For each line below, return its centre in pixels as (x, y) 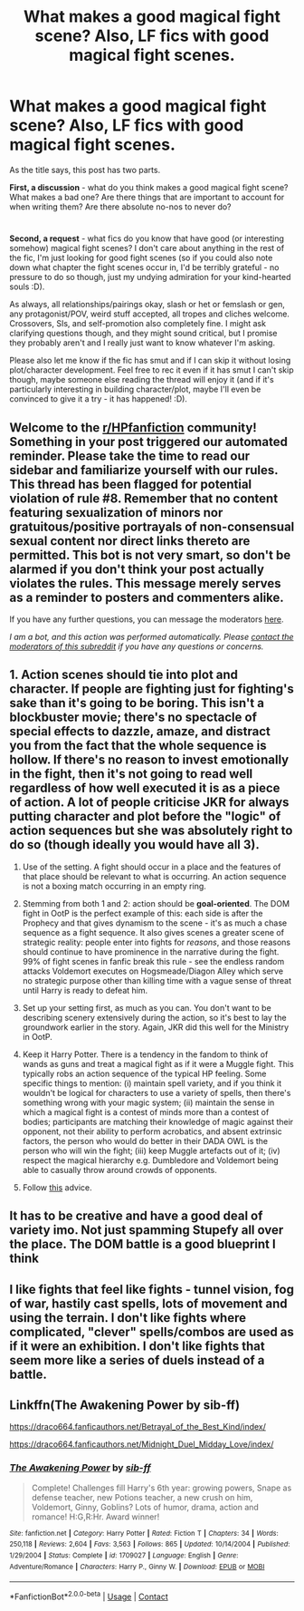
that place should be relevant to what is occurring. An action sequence (154, 876)
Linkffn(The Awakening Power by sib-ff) (125, 1405)
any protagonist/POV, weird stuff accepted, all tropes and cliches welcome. (149, 314)
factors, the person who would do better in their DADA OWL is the (145, 1140)
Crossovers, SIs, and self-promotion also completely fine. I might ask (138, 324)
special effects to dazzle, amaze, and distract (140, 732)
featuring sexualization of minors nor (116, 513)
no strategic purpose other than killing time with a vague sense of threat (157, 980)
